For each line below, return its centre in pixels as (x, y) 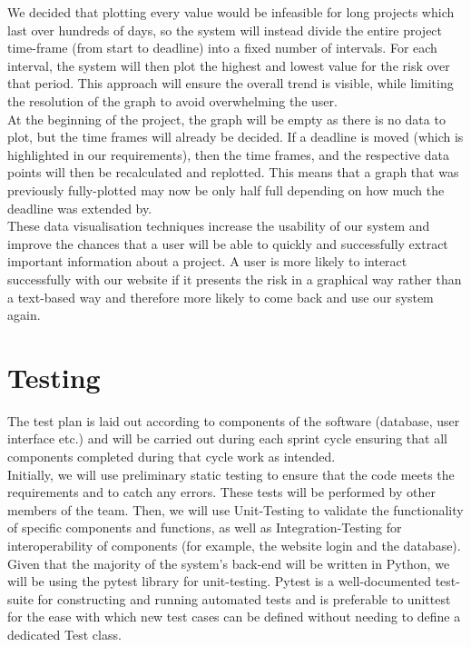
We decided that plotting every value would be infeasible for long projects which (231, 12)
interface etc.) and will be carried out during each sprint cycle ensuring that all (227, 438)
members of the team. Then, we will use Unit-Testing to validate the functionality (235, 509)
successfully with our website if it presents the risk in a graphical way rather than (235, 279)
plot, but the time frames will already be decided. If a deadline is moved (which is (235, 137)
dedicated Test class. (64, 634)
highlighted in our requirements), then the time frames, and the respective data (228, 154)
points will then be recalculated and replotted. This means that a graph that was (233, 172)
